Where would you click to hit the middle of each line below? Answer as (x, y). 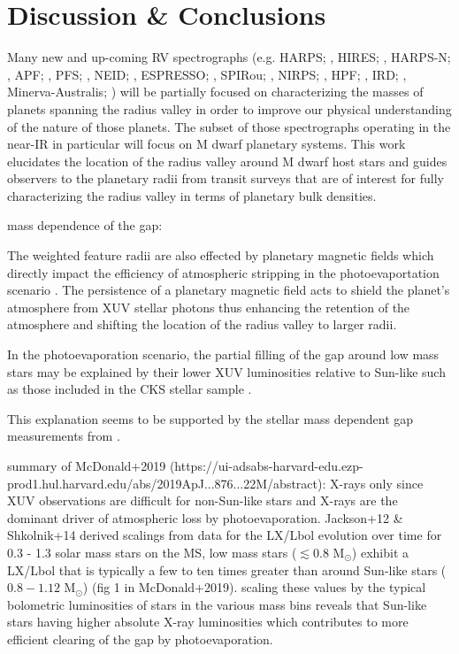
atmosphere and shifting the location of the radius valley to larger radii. (202, 324)
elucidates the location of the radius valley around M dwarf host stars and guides (227, 161)
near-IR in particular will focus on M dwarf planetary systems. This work (207, 144)
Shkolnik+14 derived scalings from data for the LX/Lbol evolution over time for (225, 535)
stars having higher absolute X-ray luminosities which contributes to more (208, 622)
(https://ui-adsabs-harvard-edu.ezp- (266, 465)
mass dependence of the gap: (85, 225)
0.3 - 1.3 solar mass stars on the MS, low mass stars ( (152, 552)
